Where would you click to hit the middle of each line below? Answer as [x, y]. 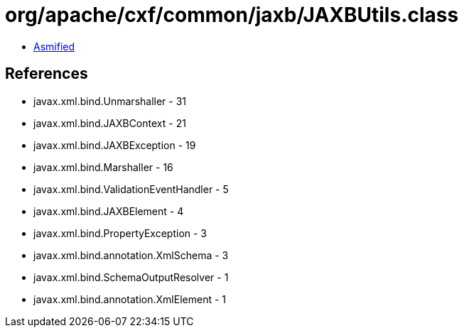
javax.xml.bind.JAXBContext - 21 [110, 123]
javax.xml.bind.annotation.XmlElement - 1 [130, 299]
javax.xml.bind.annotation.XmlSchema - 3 [131, 255]
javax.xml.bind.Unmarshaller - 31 [110, 101]
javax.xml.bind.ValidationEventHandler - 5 [131, 189]
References [47, 74]
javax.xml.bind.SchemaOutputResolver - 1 [131, 277]
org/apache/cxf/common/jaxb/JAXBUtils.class [232, 15]
